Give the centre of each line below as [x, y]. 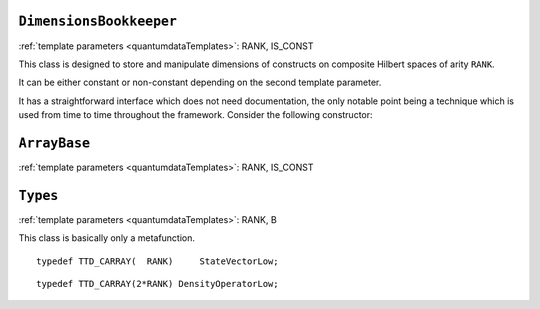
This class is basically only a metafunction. [106, 238]
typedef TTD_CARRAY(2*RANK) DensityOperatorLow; [157, 284]
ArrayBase [54, 143]
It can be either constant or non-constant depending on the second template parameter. [200, 82]
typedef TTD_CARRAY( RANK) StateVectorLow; [157, 261]
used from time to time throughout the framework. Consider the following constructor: [196, 115]
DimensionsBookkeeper [97, 21]
